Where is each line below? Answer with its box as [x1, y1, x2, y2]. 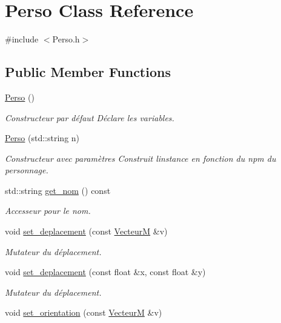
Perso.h [52, 33, 80, 45]
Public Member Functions [5, 62, 171, 81]
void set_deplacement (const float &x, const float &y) [5, 265, 206, 278]
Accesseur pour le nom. [5, 204, 91, 217]
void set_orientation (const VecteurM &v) [5, 306, 162, 319]
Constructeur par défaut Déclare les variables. [5, 111, 174, 124]
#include [5, 33, 39, 45]
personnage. [5, 164, 48, 176]
